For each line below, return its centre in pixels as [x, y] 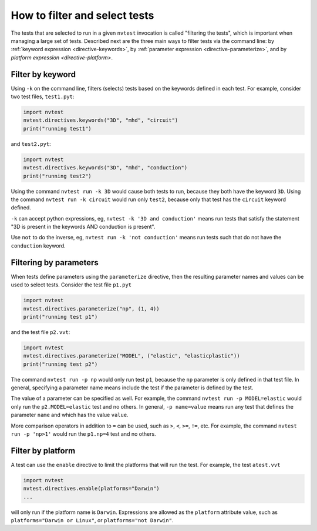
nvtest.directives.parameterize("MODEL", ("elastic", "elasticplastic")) [131, 356]
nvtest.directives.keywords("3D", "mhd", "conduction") [105, 168]
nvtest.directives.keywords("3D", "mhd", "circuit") [101, 120]
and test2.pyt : [31, 143]
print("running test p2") [60, 364]
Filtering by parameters [55, 263]
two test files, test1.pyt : [43, 96]
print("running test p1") [60, 317]
